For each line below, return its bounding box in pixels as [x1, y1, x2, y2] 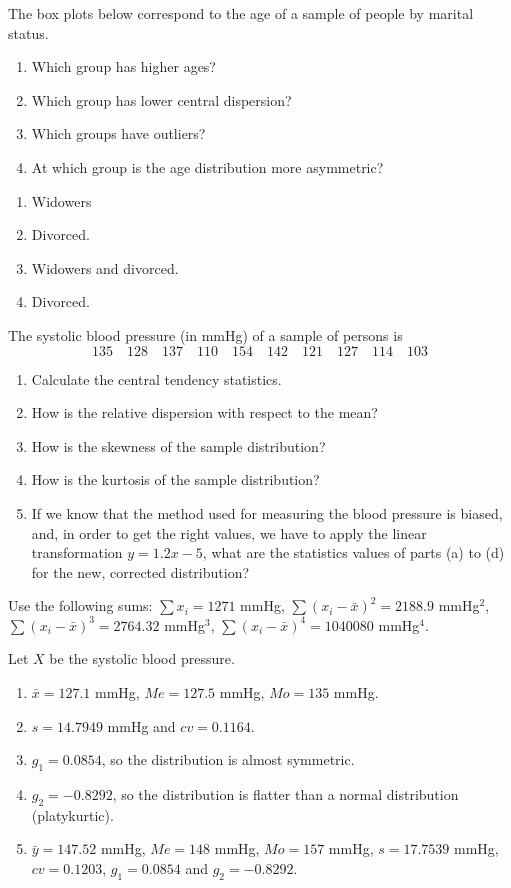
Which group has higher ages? [31, 56, 216, 77]
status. [8, 22, 49, 43]
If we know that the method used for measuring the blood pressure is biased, [31, 502, 503, 523]
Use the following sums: [8, 595, 153, 616]
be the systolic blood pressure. [49, 648, 235, 669]
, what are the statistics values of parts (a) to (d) [202, 542, 505, 563]
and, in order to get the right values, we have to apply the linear [31, 522, 427, 543]
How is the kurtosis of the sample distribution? [31, 469, 320, 490]
